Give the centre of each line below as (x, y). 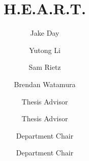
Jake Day (45, 33)
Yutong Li (45, 50)
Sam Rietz (45, 67)
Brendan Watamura (45, 84)
